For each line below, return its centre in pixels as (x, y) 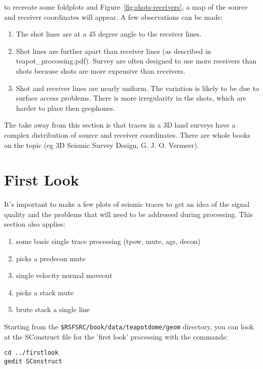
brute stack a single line (53, 309)
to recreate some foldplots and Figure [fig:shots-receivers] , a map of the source (126, 7)
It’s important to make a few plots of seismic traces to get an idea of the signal (127, 204)
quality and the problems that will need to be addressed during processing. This (129, 214)
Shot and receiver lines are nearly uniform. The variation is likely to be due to (137, 88)
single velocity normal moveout (64, 275)
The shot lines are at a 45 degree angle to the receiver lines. (109, 34)
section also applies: (35, 224)
